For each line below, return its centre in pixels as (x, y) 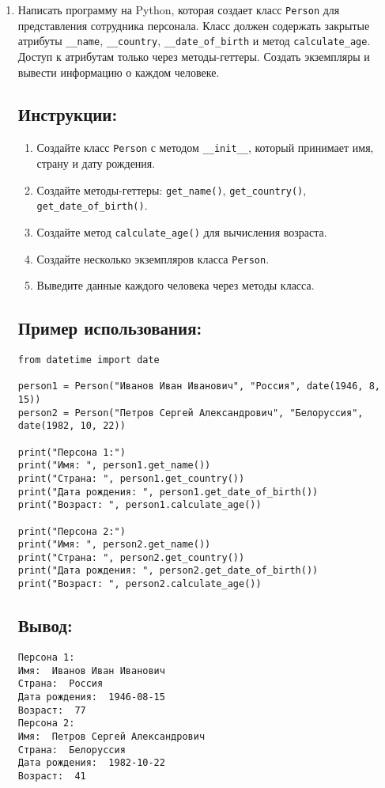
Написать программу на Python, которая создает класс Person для (179, 9)
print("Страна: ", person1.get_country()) (131, 478)
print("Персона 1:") (72, 452)
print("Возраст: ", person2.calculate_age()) (140, 584)
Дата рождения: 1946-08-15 (91, 697)
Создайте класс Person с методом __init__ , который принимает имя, (205, 148)
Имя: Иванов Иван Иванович (91, 671)
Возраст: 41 (52, 776)
